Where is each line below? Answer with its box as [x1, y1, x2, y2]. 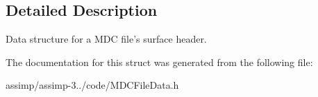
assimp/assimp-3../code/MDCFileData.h [6, 78, 179, 92]
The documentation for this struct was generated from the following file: [6, 54, 313, 69]
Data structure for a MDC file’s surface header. [6, 32, 207, 46]
